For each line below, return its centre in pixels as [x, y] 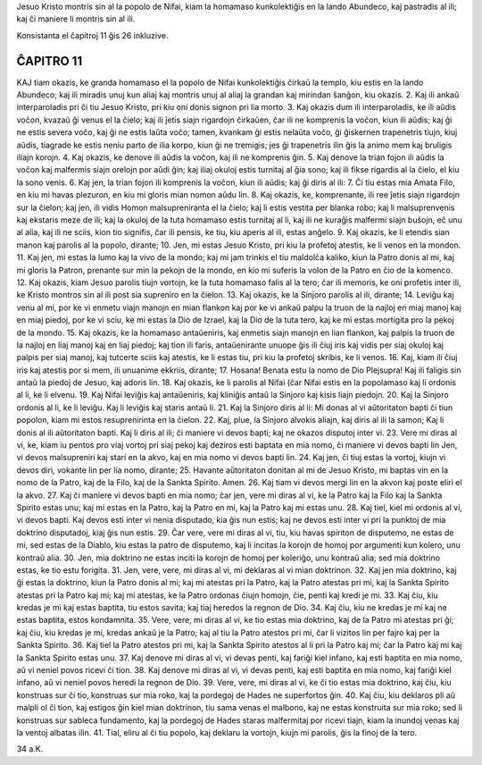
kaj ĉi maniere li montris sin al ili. [76, 19]
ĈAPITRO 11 [50, 61]
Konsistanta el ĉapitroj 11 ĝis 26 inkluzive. [92, 35]
